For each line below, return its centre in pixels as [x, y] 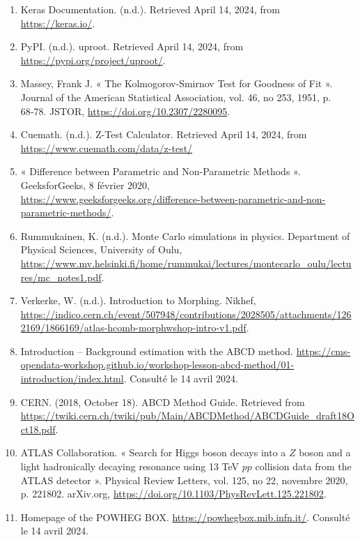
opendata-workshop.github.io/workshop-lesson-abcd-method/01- [157, 365]
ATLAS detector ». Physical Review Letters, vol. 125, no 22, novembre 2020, [184, 480]
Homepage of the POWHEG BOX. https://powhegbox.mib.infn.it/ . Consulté [185, 517]
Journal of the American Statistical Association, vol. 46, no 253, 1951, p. [176, 97]
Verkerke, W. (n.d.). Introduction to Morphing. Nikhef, [138, 300]
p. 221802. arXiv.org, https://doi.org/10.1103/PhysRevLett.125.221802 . [173, 494]
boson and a [325, 452]
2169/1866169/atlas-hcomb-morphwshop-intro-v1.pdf [133, 328]
